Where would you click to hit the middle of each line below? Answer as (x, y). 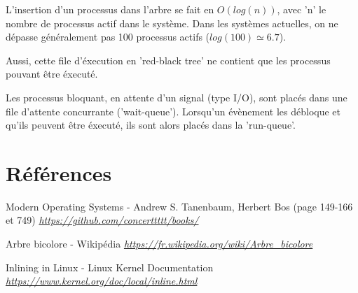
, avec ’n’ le (302, 9)
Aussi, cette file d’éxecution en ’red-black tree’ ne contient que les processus (168, 60)
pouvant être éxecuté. (52, 74)
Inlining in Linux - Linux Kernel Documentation (110, 267)
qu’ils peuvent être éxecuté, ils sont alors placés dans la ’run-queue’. (151, 125)
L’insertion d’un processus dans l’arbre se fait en (110, 9)
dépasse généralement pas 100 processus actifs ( (108, 37)
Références (59, 172)
